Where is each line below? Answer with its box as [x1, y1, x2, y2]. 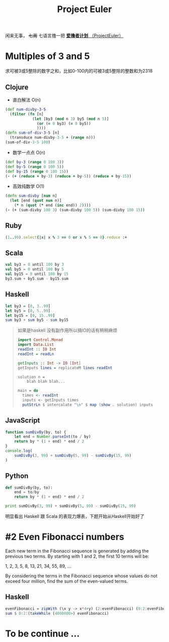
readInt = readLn [17, 352, 54, 357]
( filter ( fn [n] [10, 111, 44, 116]
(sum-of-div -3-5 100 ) [5, 140, 51, 145]
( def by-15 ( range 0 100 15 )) [5, 169, 69, 174]
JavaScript [5, 416, 40, 425]
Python [5, 472, 29, 480]
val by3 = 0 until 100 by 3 [5, 262, 64, 267]
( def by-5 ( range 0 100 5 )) [5, 164, 64, 169]
